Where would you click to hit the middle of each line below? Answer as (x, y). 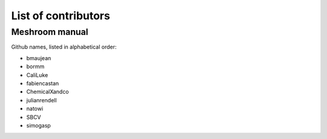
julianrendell (41, 100)
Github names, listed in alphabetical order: (64, 47)
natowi (35, 109)
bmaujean (39, 58)
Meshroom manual (50, 32)
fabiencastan (43, 83)
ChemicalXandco (48, 92)
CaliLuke (37, 75)
